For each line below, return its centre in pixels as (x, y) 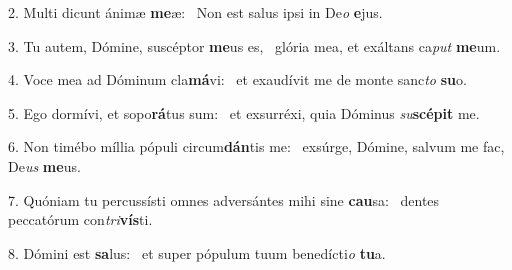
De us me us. (44, 165)
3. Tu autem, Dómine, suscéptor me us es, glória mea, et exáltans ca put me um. (254, 45)
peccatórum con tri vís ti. (80, 219)
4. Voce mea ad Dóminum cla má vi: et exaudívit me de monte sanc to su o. (237, 79)
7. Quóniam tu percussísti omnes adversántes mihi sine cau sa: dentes (224, 199)
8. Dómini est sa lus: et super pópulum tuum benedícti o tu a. (197, 252)
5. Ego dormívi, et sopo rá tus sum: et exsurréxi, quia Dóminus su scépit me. (244, 112)
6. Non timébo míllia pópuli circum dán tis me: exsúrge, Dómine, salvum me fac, (256, 146)
